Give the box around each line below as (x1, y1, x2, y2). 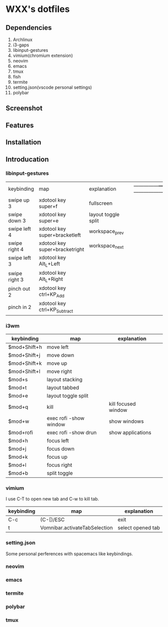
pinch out (8, 285, 30, 292)
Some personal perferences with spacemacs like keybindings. (5, 551, 134, 557)
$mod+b (8, 469, 28, 476)
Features (5, 121, 34, 129)
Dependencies (5, 23, 52, 32)
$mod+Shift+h (8, 343, 42, 350)
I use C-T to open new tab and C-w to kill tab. (5, 496, 99, 502)
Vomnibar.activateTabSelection (40, 524, 113, 531)
